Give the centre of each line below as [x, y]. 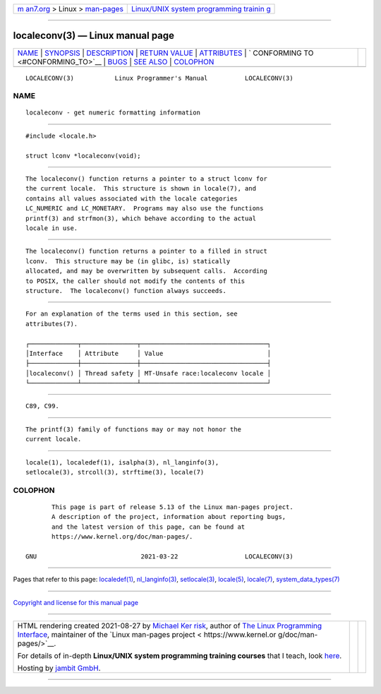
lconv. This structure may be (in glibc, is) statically [128, 261]
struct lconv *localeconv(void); [83, 156]
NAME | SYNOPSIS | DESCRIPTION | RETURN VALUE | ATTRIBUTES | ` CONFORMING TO [165, 53]
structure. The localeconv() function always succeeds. [126, 291]
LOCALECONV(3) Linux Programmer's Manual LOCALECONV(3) [159, 78]
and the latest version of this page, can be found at [149, 527]
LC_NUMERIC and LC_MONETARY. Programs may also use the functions [145, 209]
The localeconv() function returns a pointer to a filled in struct [146, 251]
